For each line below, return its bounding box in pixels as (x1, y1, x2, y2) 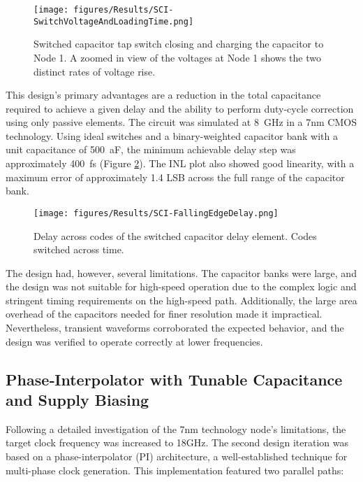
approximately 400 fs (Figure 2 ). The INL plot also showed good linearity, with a (6, 156, 355, 171)
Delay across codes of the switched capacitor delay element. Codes (34, 228, 317, 243)
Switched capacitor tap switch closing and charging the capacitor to (34, 36, 324, 51)
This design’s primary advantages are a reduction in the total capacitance (6, 87, 321, 102)
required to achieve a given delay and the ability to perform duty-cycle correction (6, 101, 354, 115)
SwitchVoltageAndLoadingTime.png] (34, 16, 194, 27)
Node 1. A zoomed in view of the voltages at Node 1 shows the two (34, 50, 321, 64)
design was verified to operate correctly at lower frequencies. (6, 334, 263, 348)
